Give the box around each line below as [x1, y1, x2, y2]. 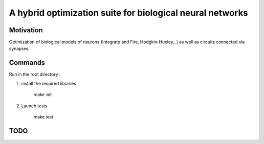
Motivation [9, 26, 43, 34]
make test [33, 114, 54, 120]
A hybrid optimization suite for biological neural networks [9, 7, 248, 18]
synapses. [9, 46, 30, 51]
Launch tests [21, 103, 47, 109]
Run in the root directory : [9, 72, 61, 77]
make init [33, 92, 52, 97]
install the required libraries [21, 80, 77, 86]
